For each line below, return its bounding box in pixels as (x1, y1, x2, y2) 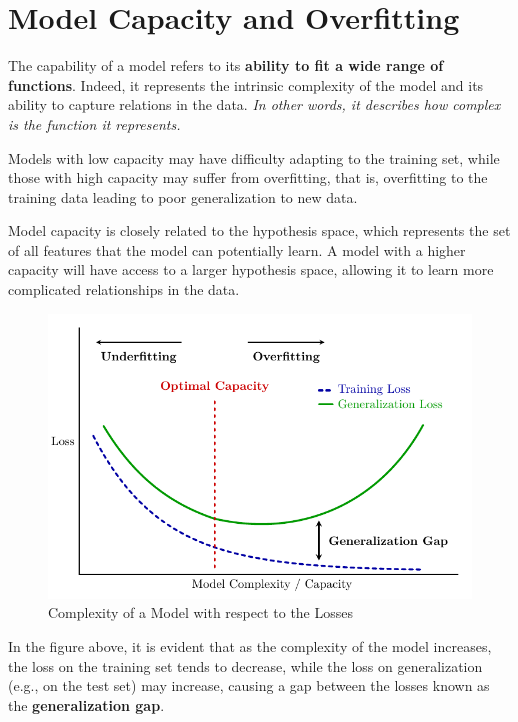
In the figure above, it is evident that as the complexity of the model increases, (8, 636, 492, 657)
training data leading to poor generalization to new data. (8, 186, 358, 207)
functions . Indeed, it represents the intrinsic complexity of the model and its (8, 74, 484, 95)
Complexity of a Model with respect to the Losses (48, 602, 354, 623)
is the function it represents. (8, 113, 181, 134)
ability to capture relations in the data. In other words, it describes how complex (8, 94, 501, 115)
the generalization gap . (8, 694, 165, 715)
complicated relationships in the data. (8, 279, 240, 300)
